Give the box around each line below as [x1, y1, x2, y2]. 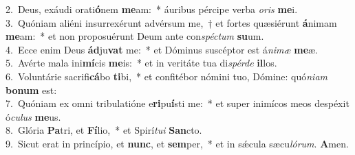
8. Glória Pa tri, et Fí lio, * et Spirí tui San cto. [6, 123, 202, 137]
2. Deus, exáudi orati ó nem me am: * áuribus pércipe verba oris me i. [6, 2, 298, 16]
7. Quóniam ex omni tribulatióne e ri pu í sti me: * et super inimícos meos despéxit [6, 96, 349, 110]
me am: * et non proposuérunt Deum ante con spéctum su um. [6, 29, 264, 43]
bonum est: [6, 82, 57, 97]
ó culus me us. [6, 109, 61, 123]
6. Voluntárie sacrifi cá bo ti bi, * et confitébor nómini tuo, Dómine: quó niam [6, 69, 328, 83]
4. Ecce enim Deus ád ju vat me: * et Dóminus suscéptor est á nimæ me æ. [6, 42, 319, 56]
